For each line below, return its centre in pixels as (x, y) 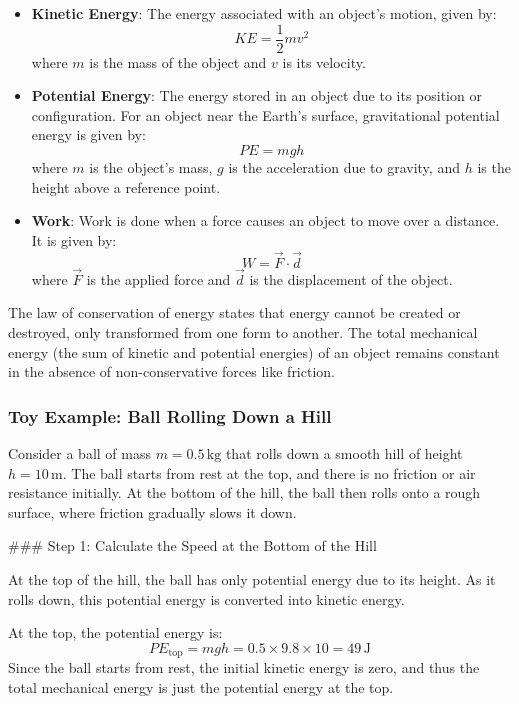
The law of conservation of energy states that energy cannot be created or (234, 312)
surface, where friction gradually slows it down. (152, 511)
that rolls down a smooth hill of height (344, 453)
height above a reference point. (126, 186)
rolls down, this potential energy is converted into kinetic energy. (206, 598)
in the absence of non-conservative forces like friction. (171, 371)
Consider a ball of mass (79, 453)
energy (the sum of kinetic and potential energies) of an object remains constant (254, 351)
